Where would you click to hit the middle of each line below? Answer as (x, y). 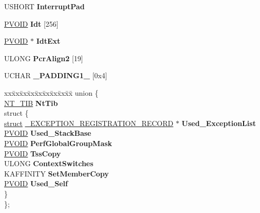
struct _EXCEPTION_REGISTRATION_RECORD (89, 123)
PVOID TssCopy (33, 153)
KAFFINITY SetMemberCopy (57, 173)
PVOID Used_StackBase (48, 133)
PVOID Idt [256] (31, 23)
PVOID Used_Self (36, 183)
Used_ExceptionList (219, 123)
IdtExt (48, 41)
